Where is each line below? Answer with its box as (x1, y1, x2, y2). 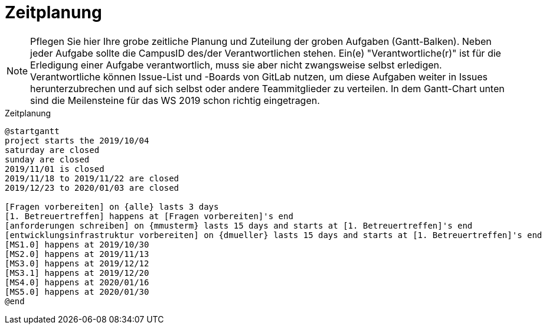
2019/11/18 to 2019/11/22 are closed (5, 173, 179, 183)
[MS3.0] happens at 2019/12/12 (5, 258, 149, 268)
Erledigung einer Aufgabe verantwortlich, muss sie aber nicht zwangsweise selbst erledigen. (30, 58, 442, 71)
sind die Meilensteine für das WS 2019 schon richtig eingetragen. (30, 94, 320, 106)
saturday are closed (5, 145, 100, 155)
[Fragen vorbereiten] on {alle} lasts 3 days (5, 201, 219, 211)
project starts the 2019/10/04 (5, 135, 149, 145)
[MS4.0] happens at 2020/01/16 (5, 277, 149, 287)
